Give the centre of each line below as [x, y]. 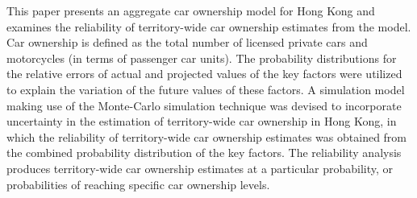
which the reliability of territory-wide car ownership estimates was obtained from [207, 136]
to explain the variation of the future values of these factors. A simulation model [206, 89]
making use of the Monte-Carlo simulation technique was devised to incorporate [204, 105]
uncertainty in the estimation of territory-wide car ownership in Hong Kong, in [202, 121]
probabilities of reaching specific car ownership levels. [138, 184]
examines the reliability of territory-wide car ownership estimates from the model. [209, 26]
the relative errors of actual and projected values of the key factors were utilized [204, 74]
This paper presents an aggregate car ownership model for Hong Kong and [191, 10]
